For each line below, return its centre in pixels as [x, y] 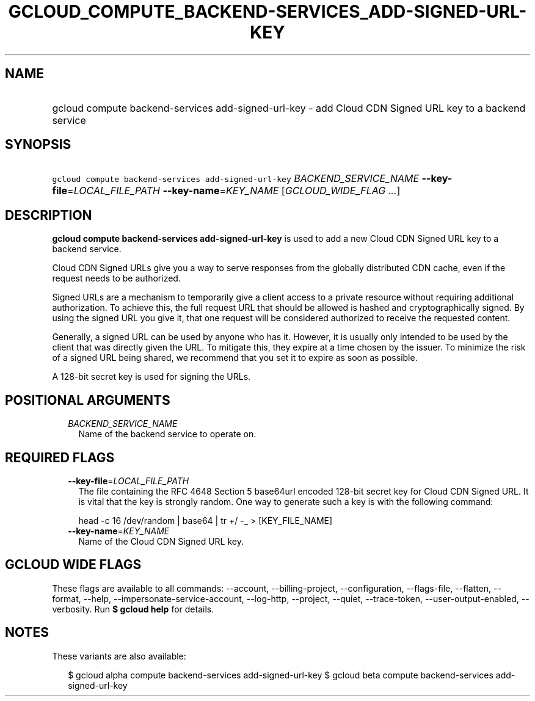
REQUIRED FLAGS [60, 457]
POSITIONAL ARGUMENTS [88, 400]
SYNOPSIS [38, 145]
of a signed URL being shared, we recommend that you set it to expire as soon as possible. [235, 358]
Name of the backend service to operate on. [167, 434]
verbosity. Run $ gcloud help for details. [133, 609]
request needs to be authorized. [116, 278]
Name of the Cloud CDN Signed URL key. [161, 541]
